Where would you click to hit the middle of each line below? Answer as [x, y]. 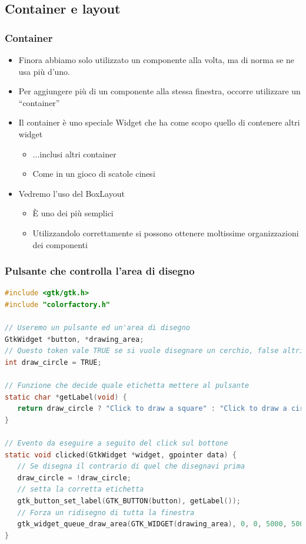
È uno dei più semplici [73, 213]
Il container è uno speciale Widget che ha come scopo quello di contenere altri [159, 122]
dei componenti [60, 244]
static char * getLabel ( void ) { [66, 397]
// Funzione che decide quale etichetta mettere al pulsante [127, 386]
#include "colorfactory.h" [57, 304]
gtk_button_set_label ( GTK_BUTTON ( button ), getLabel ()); [129, 501]
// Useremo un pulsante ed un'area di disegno [97, 328]
